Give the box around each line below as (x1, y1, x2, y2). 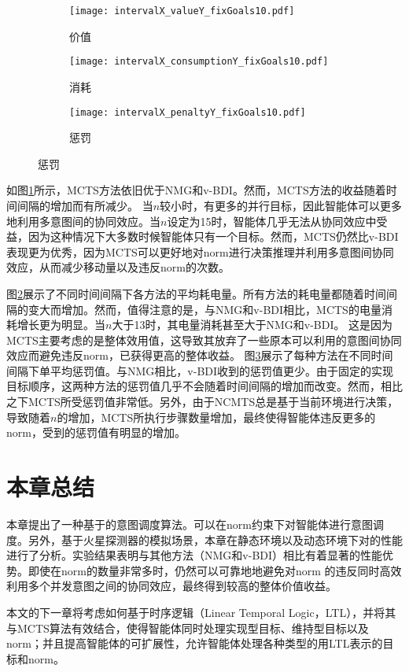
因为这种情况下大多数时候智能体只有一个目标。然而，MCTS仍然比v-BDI (28, 228, 399, 245)
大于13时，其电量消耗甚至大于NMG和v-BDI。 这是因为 (112, 316, 393, 333)
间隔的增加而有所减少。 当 (17, 197, 153, 213)
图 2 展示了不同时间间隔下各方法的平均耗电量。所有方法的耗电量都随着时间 (6, 285, 386, 301)
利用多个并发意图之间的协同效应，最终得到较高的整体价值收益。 (6, 578, 337, 594)
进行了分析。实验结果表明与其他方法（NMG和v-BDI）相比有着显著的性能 (6, 547, 383, 563)
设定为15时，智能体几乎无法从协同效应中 (167, 212, 377, 229)
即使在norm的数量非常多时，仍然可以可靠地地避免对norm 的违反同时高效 (28, 562, 402, 578)
